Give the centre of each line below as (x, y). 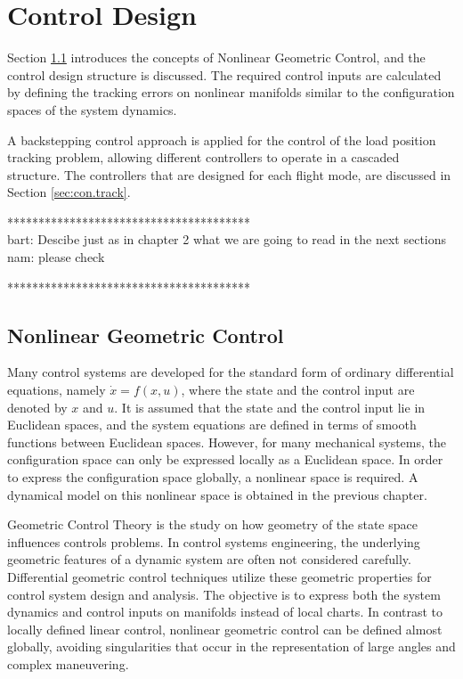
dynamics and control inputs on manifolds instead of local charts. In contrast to (225, 612)
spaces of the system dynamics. (92, 109)
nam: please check (56, 257)
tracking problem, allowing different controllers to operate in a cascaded (203, 157)
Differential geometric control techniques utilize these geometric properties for (219, 576)
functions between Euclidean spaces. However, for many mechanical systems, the (227, 442)
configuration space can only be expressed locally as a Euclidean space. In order (225, 459)
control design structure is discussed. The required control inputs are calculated (224, 74)
